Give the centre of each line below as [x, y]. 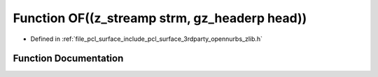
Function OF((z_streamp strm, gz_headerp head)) [160, 18]
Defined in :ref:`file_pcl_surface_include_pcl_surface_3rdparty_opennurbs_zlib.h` [146, 39]
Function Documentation [68, 59]
